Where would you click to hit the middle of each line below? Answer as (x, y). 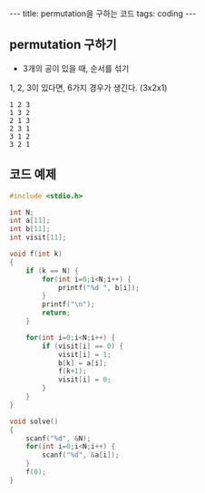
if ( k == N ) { (52, 271)
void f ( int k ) (36, 254)
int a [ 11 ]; (30, 221)
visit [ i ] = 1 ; (84, 354)
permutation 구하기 (63, 45)
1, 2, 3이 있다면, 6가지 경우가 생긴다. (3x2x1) (88, 87)
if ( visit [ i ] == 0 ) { (83, 346)
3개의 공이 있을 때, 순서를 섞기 (76, 68)
